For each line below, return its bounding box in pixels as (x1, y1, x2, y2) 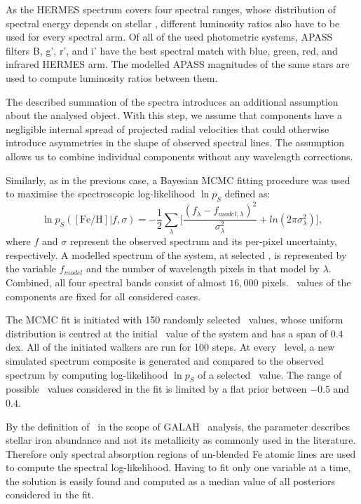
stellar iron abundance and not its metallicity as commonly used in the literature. (6, 433, 356, 447)
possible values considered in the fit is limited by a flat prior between (6, 381, 307, 396)
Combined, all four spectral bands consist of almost (6, 274, 226, 289)
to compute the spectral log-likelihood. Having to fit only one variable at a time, (6, 460, 351, 475)
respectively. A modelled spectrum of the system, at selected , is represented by (6, 247, 347, 262)
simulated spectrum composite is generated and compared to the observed (6, 353, 324, 367)
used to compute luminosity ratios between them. (6, 70, 218, 85)
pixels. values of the (261, 274, 351, 289)
